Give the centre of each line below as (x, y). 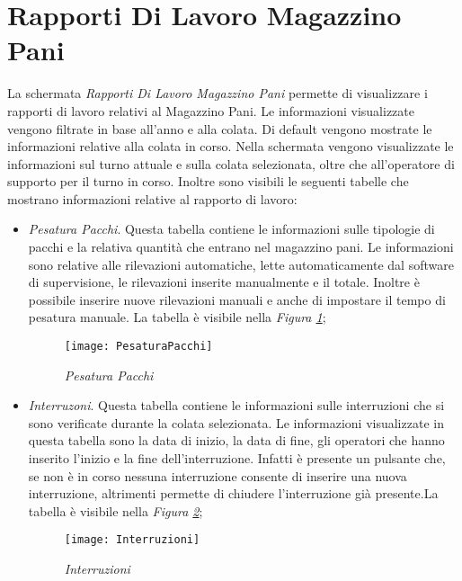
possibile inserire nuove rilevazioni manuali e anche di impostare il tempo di (237, 299)
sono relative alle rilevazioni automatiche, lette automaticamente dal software (241, 264)
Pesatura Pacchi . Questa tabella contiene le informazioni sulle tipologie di (231, 229)
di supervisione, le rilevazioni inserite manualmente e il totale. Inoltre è (224, 282)
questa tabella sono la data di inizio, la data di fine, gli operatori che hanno (236, 440)
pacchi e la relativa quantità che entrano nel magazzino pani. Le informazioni (241, 247)
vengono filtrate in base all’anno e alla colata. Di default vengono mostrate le (220, 128)
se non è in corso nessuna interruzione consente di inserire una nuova (218, 475)
